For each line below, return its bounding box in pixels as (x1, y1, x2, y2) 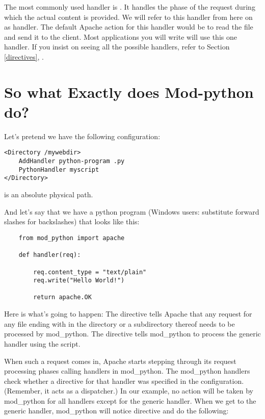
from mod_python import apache (18, 234, 125, 242)
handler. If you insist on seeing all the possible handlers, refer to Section (4, 41, 230, 52)
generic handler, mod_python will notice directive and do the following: (4, 405, 229, 416)
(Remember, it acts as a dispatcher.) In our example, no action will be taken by (4, 385, 253, 396)
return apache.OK (33, 294, 92, 301)
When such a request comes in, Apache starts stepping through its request (4, 355, 236, 366)
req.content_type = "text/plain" (33, 268, 147, 276)
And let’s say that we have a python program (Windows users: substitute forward (4, 206, 259, 217)
